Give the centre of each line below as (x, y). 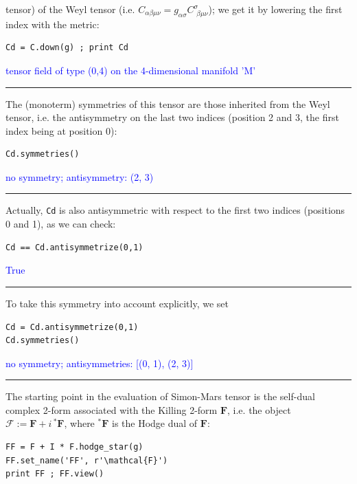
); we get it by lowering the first (275, 9)
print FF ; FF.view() (55, 474)
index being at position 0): (61, 130)
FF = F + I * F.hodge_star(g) (74, 447)
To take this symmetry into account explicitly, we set (117, 303)
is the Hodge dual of (154, 423)
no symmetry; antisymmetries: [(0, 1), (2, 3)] (100, 363)
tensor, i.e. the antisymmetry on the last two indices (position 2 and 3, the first (172, 117)
